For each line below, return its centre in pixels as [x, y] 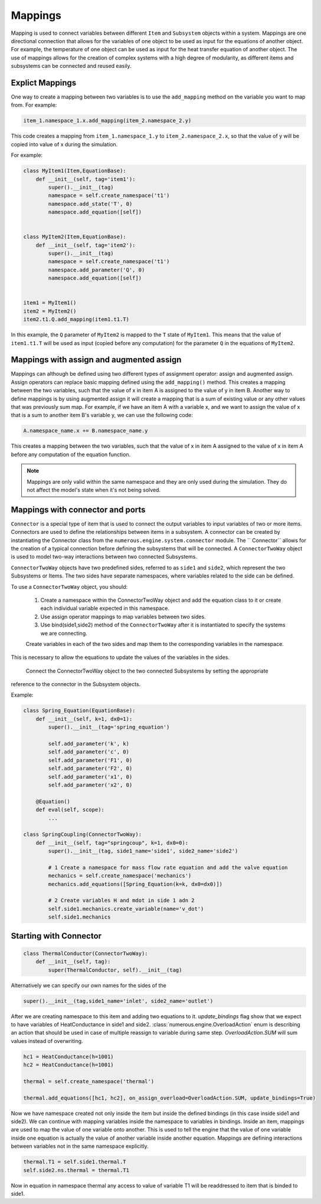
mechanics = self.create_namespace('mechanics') [120, 876]
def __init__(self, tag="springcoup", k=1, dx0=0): [112, 843]
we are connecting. [64, 633]
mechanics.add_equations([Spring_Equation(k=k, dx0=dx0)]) [135, 884]
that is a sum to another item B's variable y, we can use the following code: [102, 415]
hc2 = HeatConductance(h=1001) [69, 1065]
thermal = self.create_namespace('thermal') [89, 1081]
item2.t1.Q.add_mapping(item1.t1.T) [76, 319]
